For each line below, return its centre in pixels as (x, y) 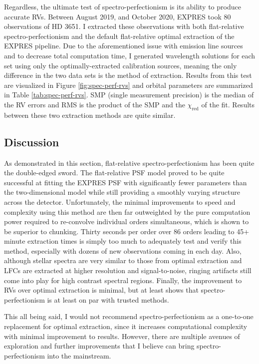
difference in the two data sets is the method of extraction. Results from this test (128, 75)
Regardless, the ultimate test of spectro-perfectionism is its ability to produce (123, 6)
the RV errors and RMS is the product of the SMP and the (95, 104)
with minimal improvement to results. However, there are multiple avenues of (122, 336)
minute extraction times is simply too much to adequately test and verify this (123, 241)
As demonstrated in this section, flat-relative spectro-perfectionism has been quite (129, 163)
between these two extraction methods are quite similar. (90, 115)
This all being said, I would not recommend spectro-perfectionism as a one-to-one (129, 316)
